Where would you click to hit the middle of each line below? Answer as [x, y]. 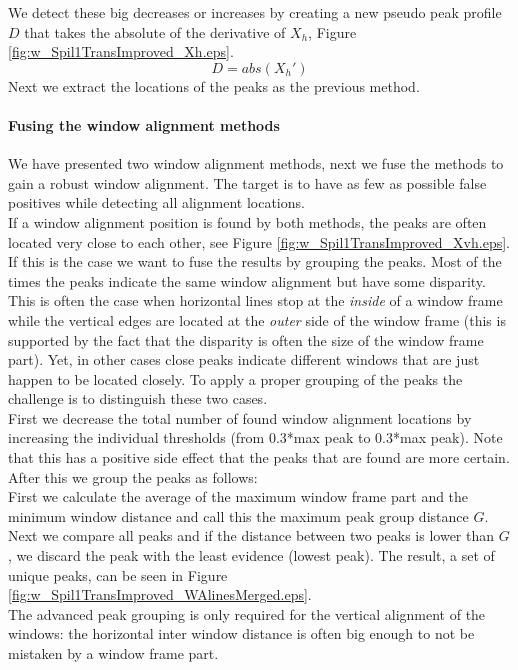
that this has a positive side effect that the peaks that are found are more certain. [259, 457]
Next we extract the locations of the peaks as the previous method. [214, 85]
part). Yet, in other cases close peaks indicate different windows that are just [244, 359]
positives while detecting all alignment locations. [156, 202]
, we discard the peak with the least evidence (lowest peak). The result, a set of [251, 555]
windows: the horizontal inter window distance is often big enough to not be [241, 633]
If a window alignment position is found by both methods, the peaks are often [247, 221]
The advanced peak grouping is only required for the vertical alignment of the [247, 613]
